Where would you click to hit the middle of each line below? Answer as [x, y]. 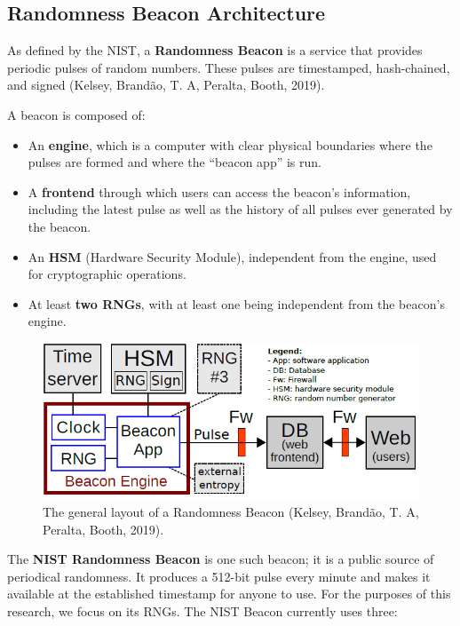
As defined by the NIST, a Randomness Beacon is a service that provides [215, 50]
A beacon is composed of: [76, 114]
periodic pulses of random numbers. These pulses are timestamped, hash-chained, [229, 67]
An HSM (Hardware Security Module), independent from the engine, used [232, 256]
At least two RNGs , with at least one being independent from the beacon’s [236, 303]
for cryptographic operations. [107, 274]
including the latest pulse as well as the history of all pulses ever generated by [240, 209]
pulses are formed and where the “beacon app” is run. [174, 162]
